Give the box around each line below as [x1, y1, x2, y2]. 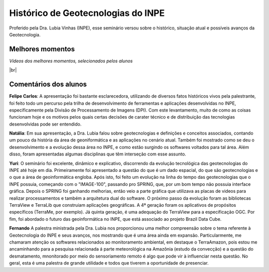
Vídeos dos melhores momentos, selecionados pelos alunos [9, 58, 133, 64]
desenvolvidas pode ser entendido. [9, 121, 82, 127]
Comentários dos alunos [9, 80, 87, 89]
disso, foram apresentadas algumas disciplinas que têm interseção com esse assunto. [9, 151, 186, 157]
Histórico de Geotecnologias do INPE [9, 7, 165, 18]
